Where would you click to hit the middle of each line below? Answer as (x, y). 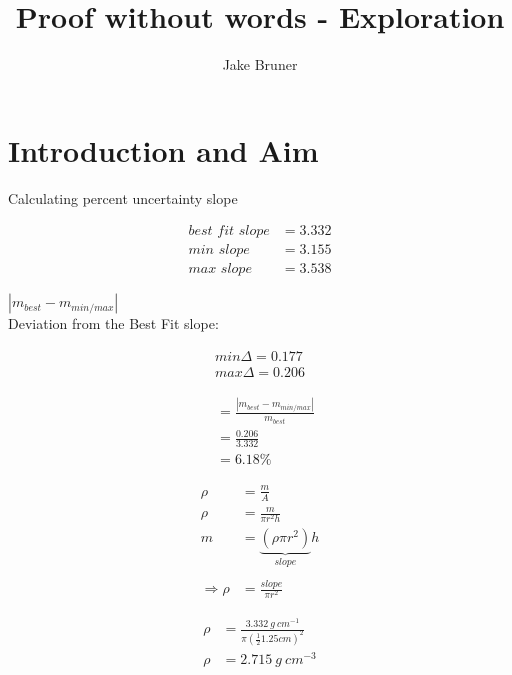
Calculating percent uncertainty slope (123, 197)
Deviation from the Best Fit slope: (113, 323)
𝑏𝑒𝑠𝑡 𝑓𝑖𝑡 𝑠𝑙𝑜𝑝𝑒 (229, 231)
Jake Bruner (260, 64)
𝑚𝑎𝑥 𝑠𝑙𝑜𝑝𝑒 (220, 269)
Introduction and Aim (163, 149)
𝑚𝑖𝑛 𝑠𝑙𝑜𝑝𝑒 (219, 250)
